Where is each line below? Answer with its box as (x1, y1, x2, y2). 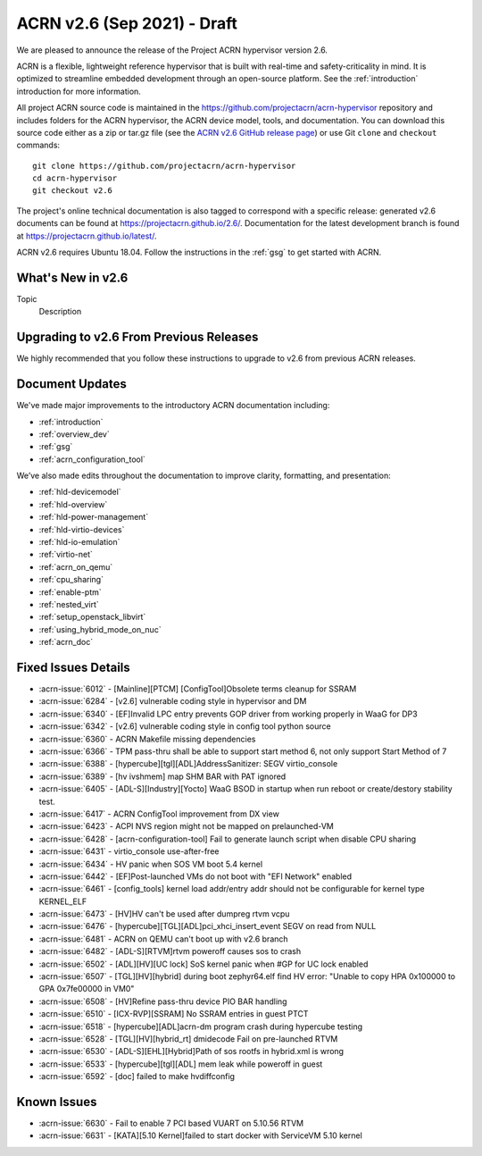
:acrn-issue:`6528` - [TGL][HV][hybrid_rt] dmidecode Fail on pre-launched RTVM (38, 1034, 338, 1044)
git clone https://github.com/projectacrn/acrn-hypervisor (32, 161, 296, 171)
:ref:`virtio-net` (38, 549, 94, 560)
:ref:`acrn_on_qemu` (38, 561, 113, 572)
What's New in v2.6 (16, 270, 129, 285)
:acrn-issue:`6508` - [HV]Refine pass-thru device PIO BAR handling (38, 996, 287, 1007)
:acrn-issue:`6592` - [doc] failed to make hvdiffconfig (38, 1071, 236, 1082)
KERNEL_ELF (38, 896, 87, 907)
